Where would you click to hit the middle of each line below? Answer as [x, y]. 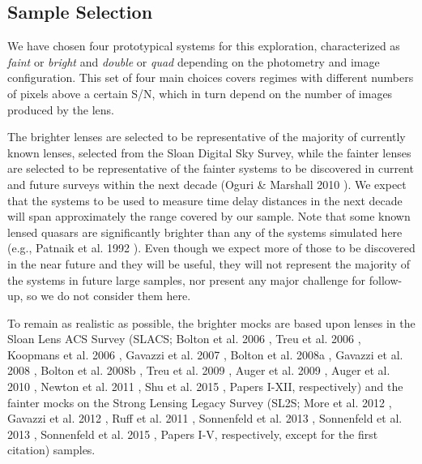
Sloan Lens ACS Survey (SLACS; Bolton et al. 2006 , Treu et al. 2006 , [184, 339]
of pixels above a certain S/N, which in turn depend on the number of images [200, 93]
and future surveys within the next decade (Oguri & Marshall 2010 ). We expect [207, 184]
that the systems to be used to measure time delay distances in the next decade [205, 200]
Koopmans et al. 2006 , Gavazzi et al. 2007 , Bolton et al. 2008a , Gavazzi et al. [205, 354]
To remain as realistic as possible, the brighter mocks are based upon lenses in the [211, 322]
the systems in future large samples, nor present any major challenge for [187, 279]
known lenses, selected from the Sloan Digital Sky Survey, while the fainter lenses [209, 152]
